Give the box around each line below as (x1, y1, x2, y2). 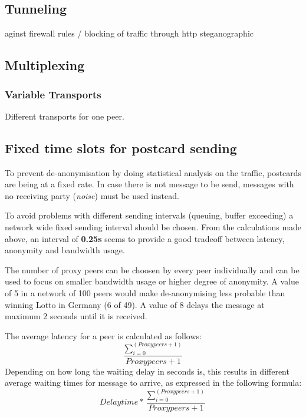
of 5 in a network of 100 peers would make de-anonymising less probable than (5, 286, 285, 299)
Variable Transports (5, 87, 101, 101)
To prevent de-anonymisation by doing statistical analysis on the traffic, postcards (5, 166, 302, 178)
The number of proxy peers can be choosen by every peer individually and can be (5, 263, 300, 276)
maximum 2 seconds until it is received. (5, 310, 147, 322)
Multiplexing (5, 56, 85, 74)
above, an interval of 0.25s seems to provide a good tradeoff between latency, (5, 232, 285, 244)
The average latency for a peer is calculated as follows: (5, 329, 202, 342)
